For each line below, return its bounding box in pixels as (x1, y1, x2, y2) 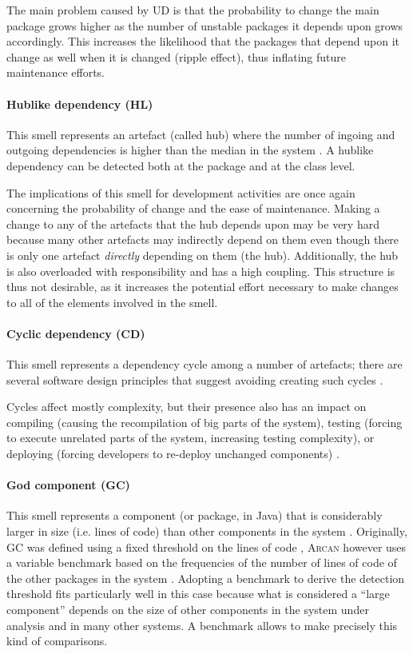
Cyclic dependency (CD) (6, 325, 145, 341)
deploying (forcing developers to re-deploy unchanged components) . (6, 445, 340, 462)
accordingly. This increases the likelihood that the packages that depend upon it (6, 33, 399, 50)
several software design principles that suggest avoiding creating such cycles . (6, 371, 383, 388)
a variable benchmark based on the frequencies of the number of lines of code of (6, 554, 397, 571)
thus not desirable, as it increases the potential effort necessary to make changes (6, 278, 399, 295)
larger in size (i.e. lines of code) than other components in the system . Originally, (6, 523, 407, 540)
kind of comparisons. (6, 632, 108, 649)
